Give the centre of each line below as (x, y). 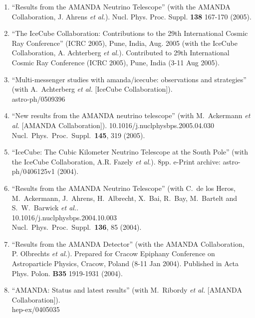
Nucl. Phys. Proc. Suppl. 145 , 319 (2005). (78, 135)
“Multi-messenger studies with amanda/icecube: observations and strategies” (129, 79)
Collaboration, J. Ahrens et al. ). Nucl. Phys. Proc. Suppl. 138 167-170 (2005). (131, 16)
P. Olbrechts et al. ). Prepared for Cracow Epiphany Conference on (113, 253)
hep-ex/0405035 (36, 309)
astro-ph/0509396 (38, 98)
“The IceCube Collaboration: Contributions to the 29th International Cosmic (130, 33)
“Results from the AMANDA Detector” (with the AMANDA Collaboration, (128, 243)
